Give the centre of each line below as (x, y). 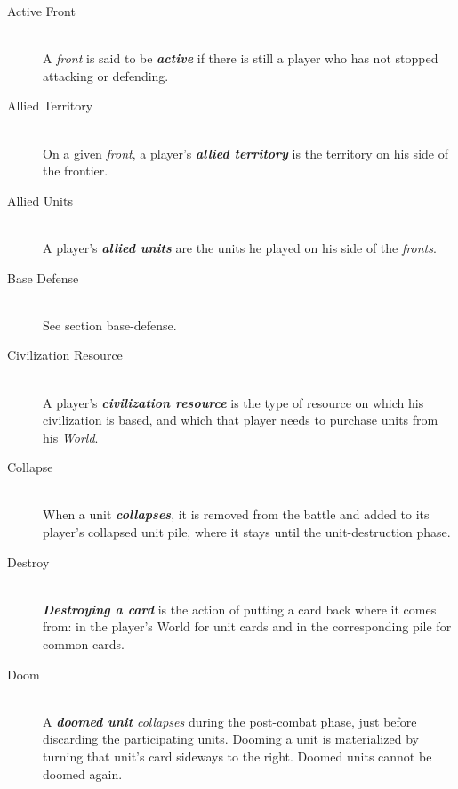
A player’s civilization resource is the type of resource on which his (233, 402)
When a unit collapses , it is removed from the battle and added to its (236, 514)
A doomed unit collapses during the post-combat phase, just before (230, 721)
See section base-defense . (110, 325)
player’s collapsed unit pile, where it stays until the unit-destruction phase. (247, 532)
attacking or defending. (106, 75)
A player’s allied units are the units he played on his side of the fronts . (240, 247)
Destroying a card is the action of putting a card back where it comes (240, 609)
